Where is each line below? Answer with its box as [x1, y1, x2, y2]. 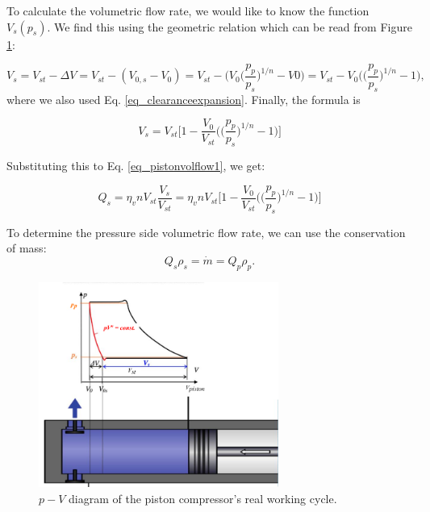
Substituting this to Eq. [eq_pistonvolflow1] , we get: [6, 157, 265, 174]
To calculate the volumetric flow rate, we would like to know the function [6, 2, 369, 19]
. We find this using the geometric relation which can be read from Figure [47, 18, 412, 35]
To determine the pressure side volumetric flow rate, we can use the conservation [6, 223, 406, 240]
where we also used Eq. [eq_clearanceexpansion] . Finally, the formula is [6, 90, 361, 107]
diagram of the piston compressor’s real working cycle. [69, 489, 337, 506]
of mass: [6, 239, 47, 256]
